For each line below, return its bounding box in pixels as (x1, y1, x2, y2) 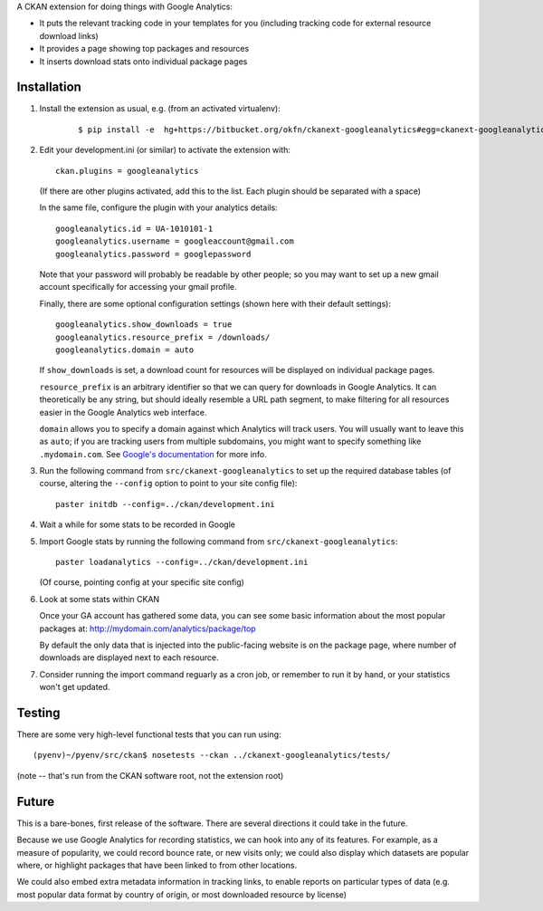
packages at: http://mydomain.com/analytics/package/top (39, 623, 257, 634)
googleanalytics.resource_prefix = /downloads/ (55, 331, 271, 342)
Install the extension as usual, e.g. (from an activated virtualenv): (39, 103, 281, 114)
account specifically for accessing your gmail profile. (39, 282, 237, 292)
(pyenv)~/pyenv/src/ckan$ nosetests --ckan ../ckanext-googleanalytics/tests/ (33, 750, 391, 761)
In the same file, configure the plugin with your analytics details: (39, 202, 278, 213)
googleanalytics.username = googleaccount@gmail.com (55, 236, 294, 246)
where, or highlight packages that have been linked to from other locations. (16, 859, 298, 870)
